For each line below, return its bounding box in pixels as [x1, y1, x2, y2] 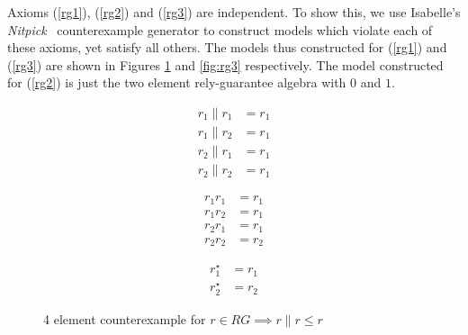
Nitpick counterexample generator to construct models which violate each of [7, 20, 433, 39]
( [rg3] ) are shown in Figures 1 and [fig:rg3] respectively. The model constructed [7, 55, 444, 74]
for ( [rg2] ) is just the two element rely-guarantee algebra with [7, 73, 346, 92]
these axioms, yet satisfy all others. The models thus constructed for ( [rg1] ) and [7, 38, 447, 57]
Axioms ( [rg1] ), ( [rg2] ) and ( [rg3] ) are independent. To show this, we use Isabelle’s [7, 3, 461, 21]
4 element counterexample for [43, 309, 206, 328]
